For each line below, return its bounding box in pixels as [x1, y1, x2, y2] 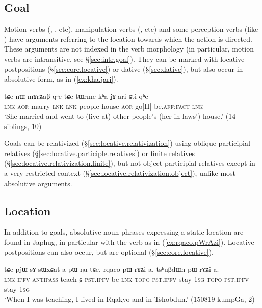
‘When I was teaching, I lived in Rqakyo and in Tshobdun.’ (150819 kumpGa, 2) [4, 293, 255, 304]
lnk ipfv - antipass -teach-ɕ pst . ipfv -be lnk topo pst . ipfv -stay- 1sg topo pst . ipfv [4, 273, 249, 284]
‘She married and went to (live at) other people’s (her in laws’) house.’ [4, 110, 224, 121]
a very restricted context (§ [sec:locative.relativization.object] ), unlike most [4, 167, 236, 178]
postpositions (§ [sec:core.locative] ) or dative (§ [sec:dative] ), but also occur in [4, 63, 243, 74]
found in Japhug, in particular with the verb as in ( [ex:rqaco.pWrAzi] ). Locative [4, 236, 254, 247]
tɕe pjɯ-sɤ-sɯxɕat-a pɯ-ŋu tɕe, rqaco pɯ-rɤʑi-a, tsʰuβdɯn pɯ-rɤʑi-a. [4, 264, 219, 274]
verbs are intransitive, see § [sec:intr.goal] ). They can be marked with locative [4, 53, 245, 64]
